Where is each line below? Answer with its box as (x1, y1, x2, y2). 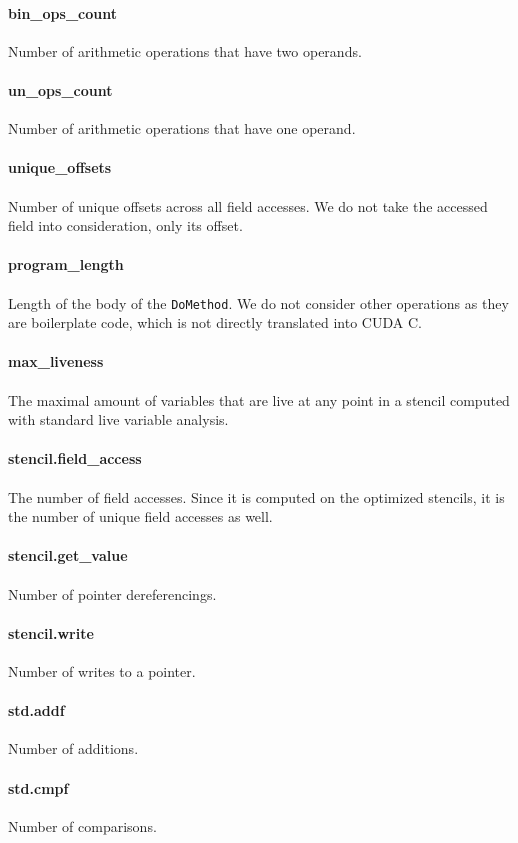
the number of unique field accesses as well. (8, 506, 273, 527)
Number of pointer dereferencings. (8, 583, 217, 604)
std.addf (8, 700, 65, 721)
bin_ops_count (8, 2, 117, 23)
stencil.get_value (8, 545, 128, 566)
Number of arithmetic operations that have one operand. (8, 118, 356, 139)
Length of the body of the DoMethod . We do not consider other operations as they (8, 292, 509, 313)
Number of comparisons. (8, 815, 157, 836)
